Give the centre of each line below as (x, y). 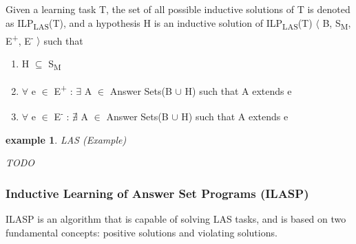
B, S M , (337, 23)
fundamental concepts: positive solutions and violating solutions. (142, 232)
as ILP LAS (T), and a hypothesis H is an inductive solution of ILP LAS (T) (159, 23)
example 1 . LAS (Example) (66, 139)
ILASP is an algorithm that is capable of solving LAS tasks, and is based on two (176, 219)
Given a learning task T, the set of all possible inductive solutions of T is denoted (178, 9)
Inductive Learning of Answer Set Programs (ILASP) (157, 193)
